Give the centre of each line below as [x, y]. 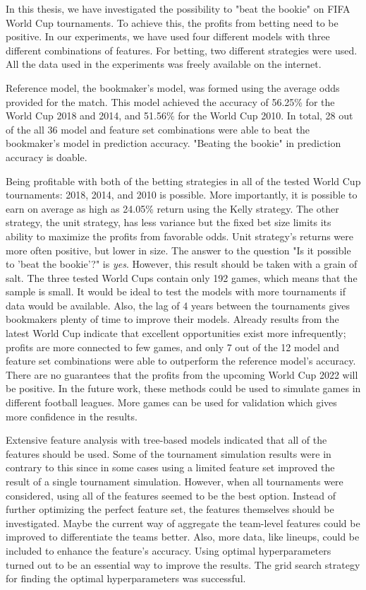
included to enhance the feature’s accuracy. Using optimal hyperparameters [169, 550]
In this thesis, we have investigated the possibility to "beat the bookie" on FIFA [178, 8]
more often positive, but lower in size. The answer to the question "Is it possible [178, 250]
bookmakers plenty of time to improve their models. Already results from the [172, 319]
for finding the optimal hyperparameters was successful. [126, 578]
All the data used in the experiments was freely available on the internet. [164, 64]
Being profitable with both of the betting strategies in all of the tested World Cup [183, 181]
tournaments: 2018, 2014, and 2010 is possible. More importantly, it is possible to [182, 195]
